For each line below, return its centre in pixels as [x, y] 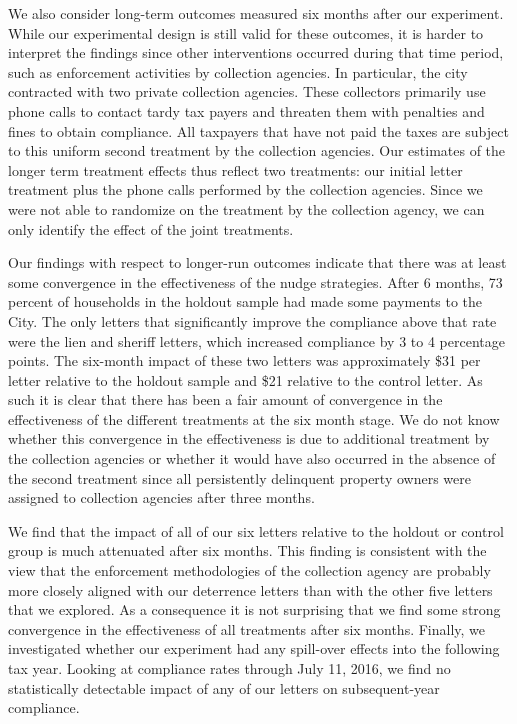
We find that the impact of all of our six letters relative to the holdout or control [256, 530]
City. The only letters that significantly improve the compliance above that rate [252, 320]
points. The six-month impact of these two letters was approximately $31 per [244, 360]
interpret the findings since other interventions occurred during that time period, [256, 52]
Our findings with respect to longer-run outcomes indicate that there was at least [257, 262]
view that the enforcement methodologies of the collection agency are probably [249, 570]
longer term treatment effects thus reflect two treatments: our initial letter [235, 169]
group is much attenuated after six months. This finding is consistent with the [247, 550]
